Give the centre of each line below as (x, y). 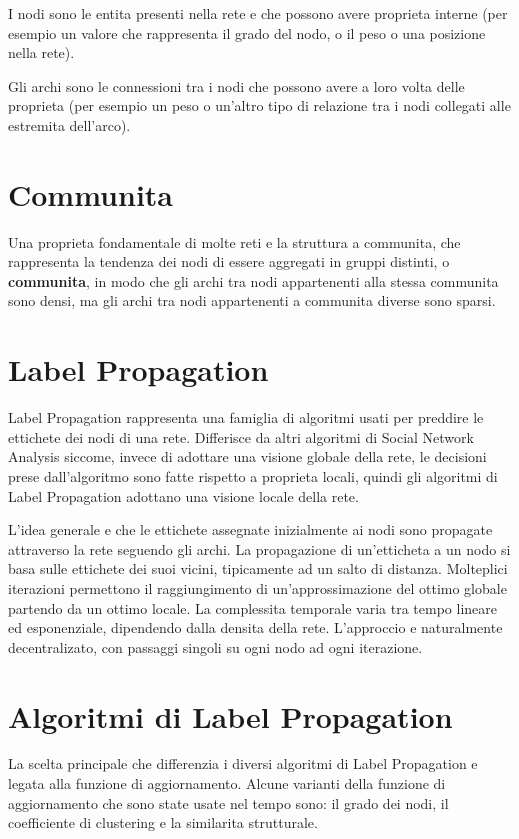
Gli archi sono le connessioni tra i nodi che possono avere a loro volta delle (236, 85)
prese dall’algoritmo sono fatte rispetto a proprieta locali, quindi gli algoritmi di (253, 475)
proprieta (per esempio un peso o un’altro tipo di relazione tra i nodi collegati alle (259, 105)
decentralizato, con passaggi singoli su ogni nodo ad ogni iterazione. (215, 646)
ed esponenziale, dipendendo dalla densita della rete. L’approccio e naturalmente (255, 627)
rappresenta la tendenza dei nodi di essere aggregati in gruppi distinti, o (229, 261)
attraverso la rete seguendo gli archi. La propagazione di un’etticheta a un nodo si (259, 548)
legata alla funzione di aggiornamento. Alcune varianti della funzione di (227, 783)
